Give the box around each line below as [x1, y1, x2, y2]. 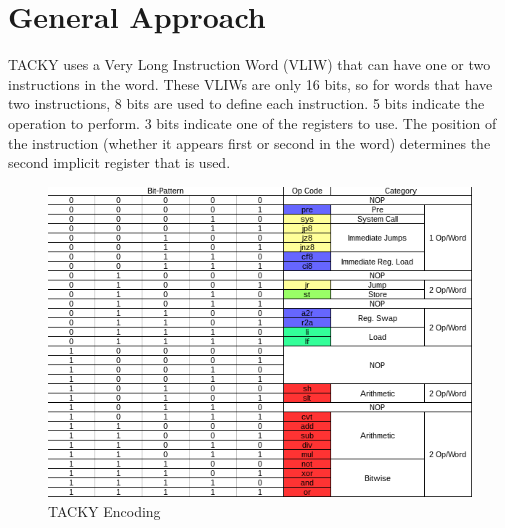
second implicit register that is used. [8, 152, 231, 173]
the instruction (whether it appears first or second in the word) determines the [8, 132, 491, 153]
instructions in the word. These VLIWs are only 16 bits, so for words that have [8, 73, 493, 94]
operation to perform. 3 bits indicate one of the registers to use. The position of [8, 112, 497, 133]
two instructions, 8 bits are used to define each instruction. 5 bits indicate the [8, 93, 485, 114]
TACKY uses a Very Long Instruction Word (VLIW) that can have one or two [8, 54, 491, 75]
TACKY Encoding [48, 501, 161, 522]
